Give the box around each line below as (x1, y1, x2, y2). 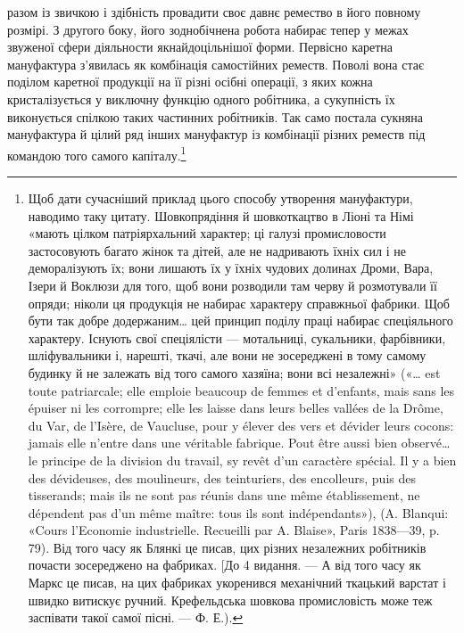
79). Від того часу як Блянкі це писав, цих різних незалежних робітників (28, 538, 427, 556)
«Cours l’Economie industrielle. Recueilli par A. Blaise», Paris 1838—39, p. (28, 521, 440, 539)
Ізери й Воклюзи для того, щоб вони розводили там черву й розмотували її (28, 275, 437, 294)
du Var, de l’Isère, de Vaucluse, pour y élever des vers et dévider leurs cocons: (28, 415, 454, 434)
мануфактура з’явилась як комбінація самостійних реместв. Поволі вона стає (7, 54, 424, 73)
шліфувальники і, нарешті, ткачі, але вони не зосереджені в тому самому (28, 346, 427, 365)
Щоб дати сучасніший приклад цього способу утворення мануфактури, (28, 189, 413, 207)
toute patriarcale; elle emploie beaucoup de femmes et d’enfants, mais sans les (28, 381, 455, 399)
